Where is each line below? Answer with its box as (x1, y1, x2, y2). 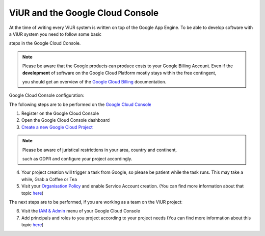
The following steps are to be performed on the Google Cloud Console (9, 101, 152, 107)
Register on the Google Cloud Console (21, 110, 99, 116)
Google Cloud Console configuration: (9, 92, 84, 98)
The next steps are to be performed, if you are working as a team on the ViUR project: (9, 199, 183, 205)
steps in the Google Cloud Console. (9, 40, 81, 46)
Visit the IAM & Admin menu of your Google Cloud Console (21, 208, 140, 214)
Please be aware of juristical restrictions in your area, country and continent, (22, 147, 177, 153)
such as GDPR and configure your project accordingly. (22, 156, 132, 162)
